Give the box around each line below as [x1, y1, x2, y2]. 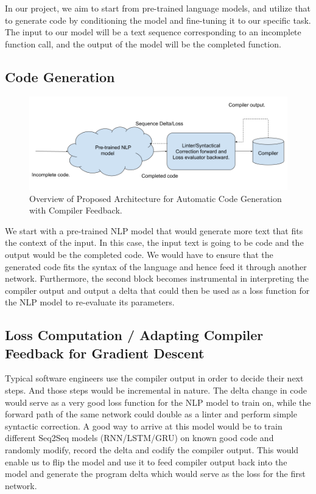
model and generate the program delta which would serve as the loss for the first [5, 467, 306, 480]
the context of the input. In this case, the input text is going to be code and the [5, 236, 304, 249]
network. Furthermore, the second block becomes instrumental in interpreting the [5, 272, 309, 285]
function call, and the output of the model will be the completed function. [5, 37, 281, 50]
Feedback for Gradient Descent [5, 343, 205, 362]
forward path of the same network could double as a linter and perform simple [5, 408, 297, 420]
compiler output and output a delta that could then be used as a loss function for [5, 284, 310, 296]
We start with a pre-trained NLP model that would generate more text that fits [5, 224, 303, 237]
